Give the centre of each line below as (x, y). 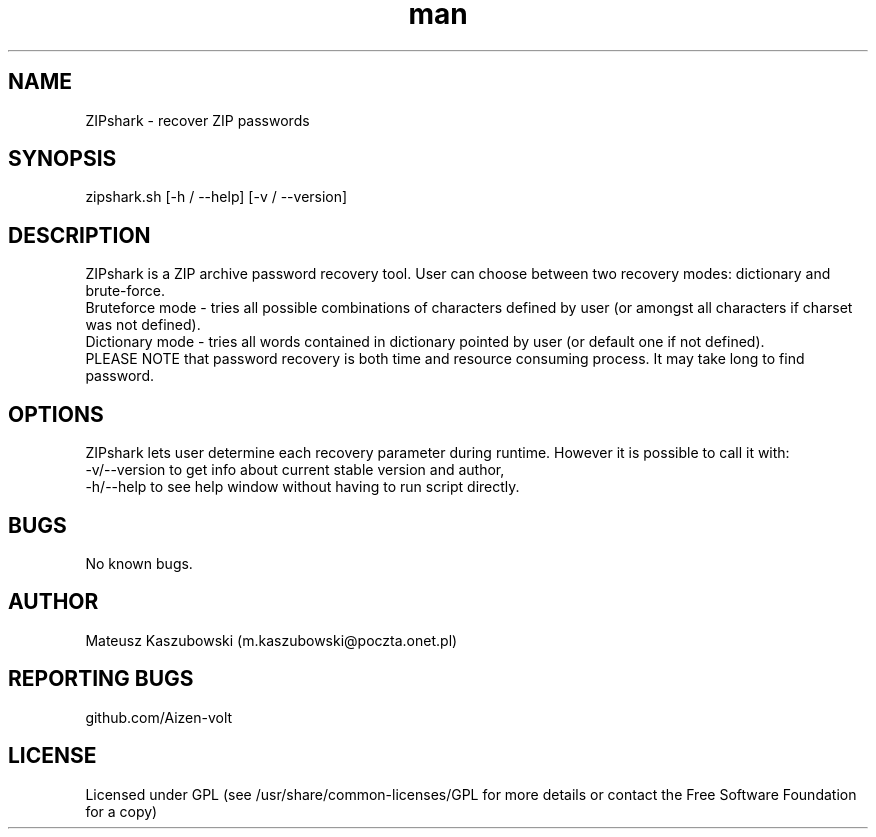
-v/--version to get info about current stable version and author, (295, 470)
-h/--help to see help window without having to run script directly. (302, 487)
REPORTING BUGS (101, 679)
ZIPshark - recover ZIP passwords (197, 120)
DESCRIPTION (79, 235)
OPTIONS (56, 414)
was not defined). (143, 325)
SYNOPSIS (62, 159)
